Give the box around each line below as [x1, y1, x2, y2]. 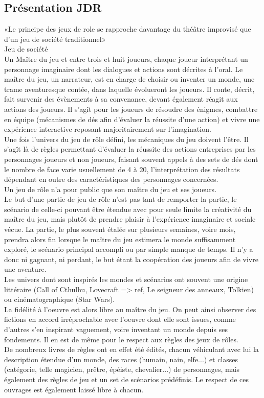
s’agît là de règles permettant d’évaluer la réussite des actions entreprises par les [4, 144, 256, 154]
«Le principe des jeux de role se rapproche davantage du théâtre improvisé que [4, 24, 251, 34]
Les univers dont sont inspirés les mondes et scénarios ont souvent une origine [4, 274, 248, 285]
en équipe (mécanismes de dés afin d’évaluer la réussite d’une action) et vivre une [4, 113, 260, 124]
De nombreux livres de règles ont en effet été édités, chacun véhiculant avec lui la [4, 344, 259, 355]
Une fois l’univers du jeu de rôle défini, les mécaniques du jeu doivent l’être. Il [4, 133, 249, 144]
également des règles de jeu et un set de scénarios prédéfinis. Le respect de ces [4, 373, 249, 384]
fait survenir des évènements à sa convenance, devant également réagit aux [4, 93, 238, 104]
